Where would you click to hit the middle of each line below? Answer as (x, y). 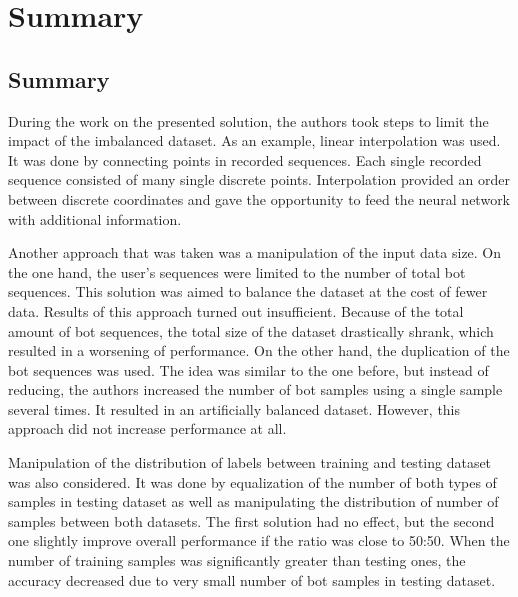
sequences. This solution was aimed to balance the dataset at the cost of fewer (248, 291)
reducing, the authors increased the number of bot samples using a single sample (255, 389)
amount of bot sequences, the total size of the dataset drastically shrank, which (251, 330)
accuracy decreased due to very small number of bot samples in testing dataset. (252, 579)
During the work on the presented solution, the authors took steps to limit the (248, 120)
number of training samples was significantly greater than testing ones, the (237, 560)
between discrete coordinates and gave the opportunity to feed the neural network (259, 198)
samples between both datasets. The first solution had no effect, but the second (251, 520)
